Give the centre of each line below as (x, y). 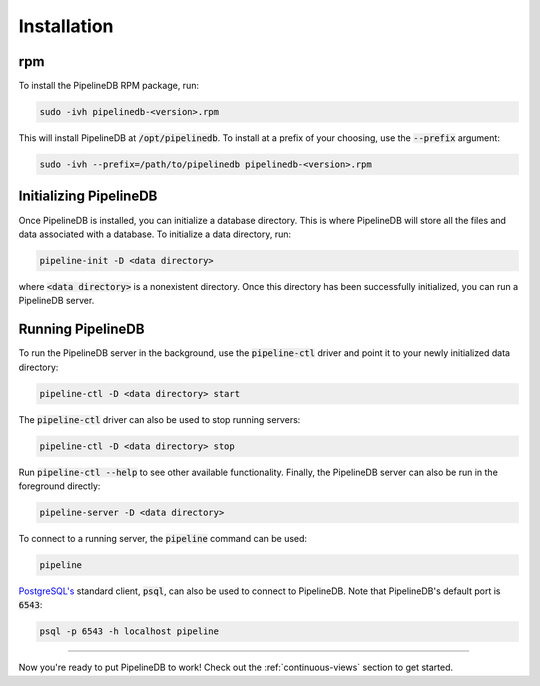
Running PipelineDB (81, 329)
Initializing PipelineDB (88, 196)
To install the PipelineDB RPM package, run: (109, 86)
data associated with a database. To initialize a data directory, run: (155, 234)
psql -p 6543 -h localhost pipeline (129, 631)
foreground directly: (59, 486)
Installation (66, 26)
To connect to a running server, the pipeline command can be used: (163, 538)
